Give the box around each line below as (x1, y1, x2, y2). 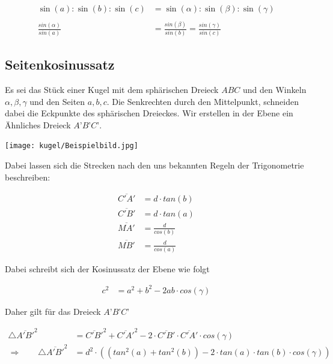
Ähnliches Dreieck (5, 118, 71, 131)
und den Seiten (29, 95, 85, 107)
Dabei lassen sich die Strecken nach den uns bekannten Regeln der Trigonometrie (5, 159, 304, 172)
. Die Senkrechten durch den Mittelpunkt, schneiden (106, 95, 299, 107)
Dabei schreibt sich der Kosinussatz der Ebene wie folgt (5, 262, 210, 275)
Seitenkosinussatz (5, 55, 115, 74)
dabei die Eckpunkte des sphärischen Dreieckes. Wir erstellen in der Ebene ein (5, 107, 293, 119)
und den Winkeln (243, 83, 307, 95)
